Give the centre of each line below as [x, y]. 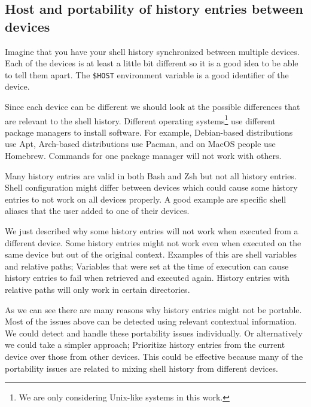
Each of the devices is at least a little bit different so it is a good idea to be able [152, 63]
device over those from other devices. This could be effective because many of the [154, 356]
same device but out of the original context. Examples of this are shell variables [151, 254]
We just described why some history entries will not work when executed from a [152, 231]
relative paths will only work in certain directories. [97, 289]
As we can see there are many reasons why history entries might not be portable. [153, 309]
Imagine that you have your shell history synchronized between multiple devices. [152, 51]
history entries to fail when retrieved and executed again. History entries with [147, 278]
